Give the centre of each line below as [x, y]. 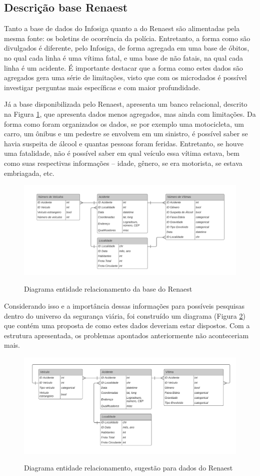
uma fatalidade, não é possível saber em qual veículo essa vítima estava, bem [122, 153]
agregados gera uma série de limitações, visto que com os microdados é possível [125, 77]
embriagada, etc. [29, 173]
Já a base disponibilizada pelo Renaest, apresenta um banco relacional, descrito [126, 104]
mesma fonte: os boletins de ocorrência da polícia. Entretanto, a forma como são [127, 38]
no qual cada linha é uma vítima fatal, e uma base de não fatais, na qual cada [124, 57]
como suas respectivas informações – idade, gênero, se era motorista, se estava [123, 163]
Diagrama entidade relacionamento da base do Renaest [108, 289]
